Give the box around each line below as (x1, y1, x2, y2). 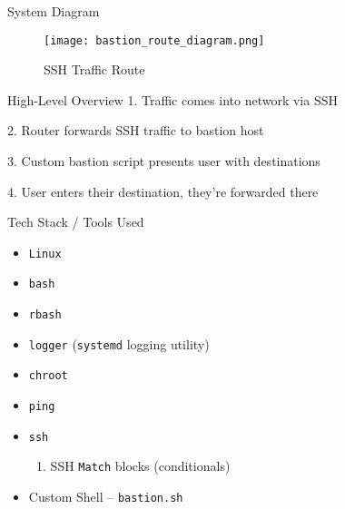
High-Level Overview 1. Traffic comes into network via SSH (7, 90, 338, 109)
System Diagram (7, 2, 100, 20)
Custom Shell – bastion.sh (28, 487, 183, 506)
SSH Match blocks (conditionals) (50, 456, 231, 475)
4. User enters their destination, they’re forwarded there (7, 181, 319, 201)
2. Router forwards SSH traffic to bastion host (7, 121, 264, 140)
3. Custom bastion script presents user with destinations (7, 152, 320, 171)
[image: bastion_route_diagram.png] (44, 34, 265, 47)
